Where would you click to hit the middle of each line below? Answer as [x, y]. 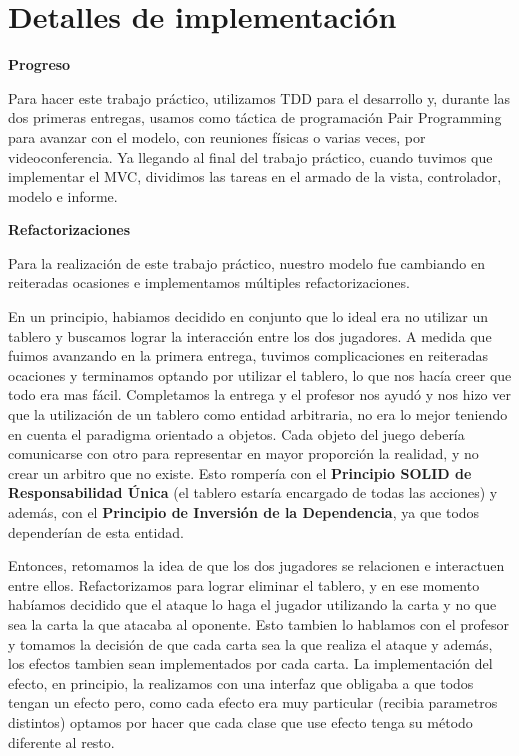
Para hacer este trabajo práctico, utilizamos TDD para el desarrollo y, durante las [259, 97]
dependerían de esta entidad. [96, 531]
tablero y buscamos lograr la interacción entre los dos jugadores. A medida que [250, 335]
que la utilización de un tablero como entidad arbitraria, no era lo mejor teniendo [258, 414]
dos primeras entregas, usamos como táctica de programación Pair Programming [255, 117]
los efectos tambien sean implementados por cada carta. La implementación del [250, 663]
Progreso [39, 64]
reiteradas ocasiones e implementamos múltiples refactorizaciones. [209, 282]
